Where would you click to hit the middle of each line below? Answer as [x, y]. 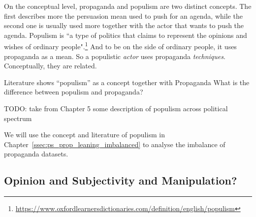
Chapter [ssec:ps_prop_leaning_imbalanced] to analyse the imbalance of [115, 144]
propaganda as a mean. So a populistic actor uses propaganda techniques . [115, 56]
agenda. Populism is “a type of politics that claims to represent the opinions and [126, 35]
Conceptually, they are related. [50, 66]
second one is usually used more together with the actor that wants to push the [124, 25]
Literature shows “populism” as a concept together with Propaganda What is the [127, 82]
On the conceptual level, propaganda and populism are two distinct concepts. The [128, 6]
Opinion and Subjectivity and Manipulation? [121, 180]
